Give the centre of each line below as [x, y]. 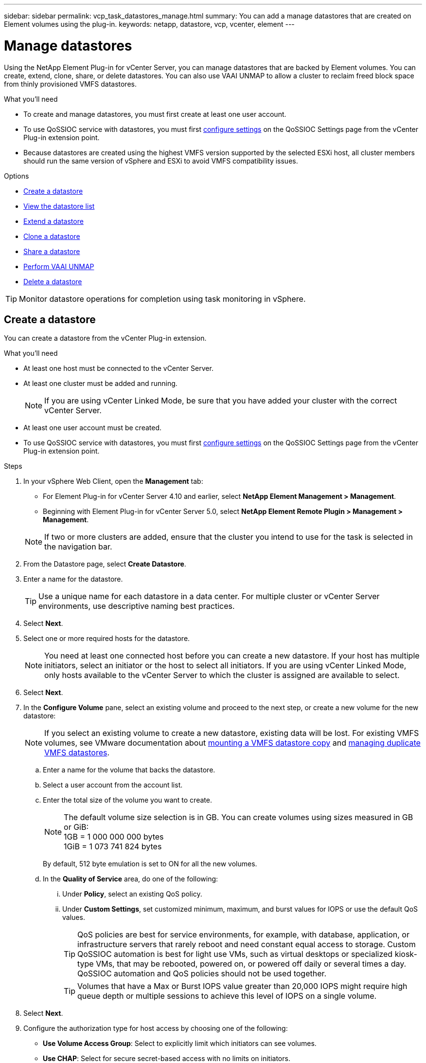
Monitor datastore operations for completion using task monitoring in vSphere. [162, 299]
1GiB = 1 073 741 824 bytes [113, 847]
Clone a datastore [52, 236]
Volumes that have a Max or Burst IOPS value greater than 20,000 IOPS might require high [242, 986]
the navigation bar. [78, 547]
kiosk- [406, 954]
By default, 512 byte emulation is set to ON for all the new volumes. [150, 864]
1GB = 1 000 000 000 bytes [114, 837]
